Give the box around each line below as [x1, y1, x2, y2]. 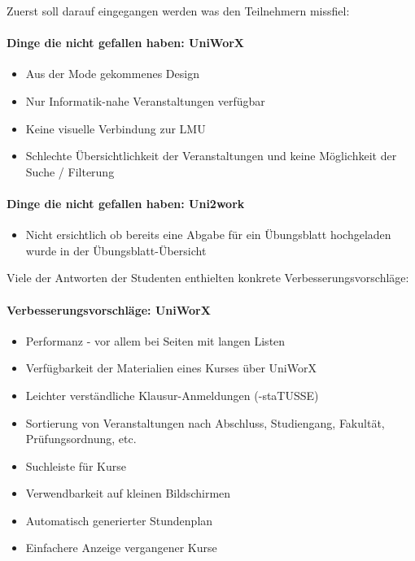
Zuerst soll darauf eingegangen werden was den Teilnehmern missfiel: [7, 2, 350, 19]
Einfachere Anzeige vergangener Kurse [25, 539, 217, 556]
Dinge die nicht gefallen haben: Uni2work [7, 194, 245, 211]
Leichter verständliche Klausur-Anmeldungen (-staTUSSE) [25, 386, 319, 403]
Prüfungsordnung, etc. [25, 430, 137, 447]
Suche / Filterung [25, 163, 115, 180]
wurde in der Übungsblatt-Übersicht [25, 241, 207, 259]
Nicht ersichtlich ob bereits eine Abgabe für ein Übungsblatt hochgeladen [25, 226, 391, 243]
